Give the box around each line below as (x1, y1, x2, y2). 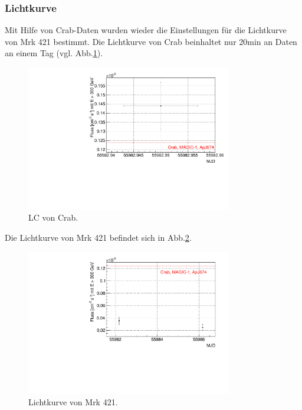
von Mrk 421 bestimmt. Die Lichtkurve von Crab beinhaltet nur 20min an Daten (5, 35, 297, 47)
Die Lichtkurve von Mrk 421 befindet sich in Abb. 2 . (5, 231, 192, 243)
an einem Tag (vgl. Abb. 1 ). (5, 47, 103, 59)
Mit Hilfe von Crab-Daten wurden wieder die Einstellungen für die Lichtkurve (5, 24, 287, 36)
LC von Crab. (28, 211, 78, 224)
